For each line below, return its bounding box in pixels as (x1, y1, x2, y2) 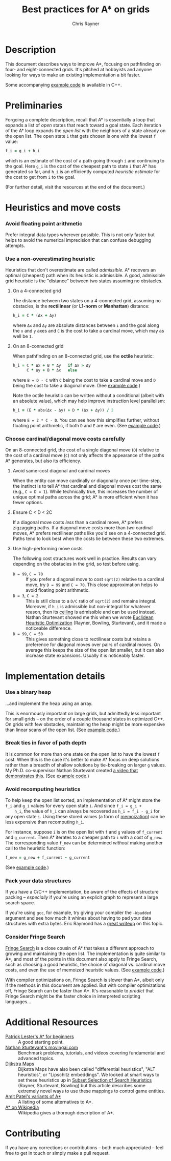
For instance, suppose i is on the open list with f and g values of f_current (5, 829, 163, 835)
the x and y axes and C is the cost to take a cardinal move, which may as (12, 328, 164, 334)
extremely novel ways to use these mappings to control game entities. (18, 1088, 165, 1094)
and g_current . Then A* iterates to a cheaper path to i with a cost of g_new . (5, 834, 163, 841)
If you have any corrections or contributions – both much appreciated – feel (5, 1144, 164, 1151)
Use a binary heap (5, 689, 52, 696)
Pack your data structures (5, 877, 71, 884)
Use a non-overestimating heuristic (5, 255, 95, 262)
